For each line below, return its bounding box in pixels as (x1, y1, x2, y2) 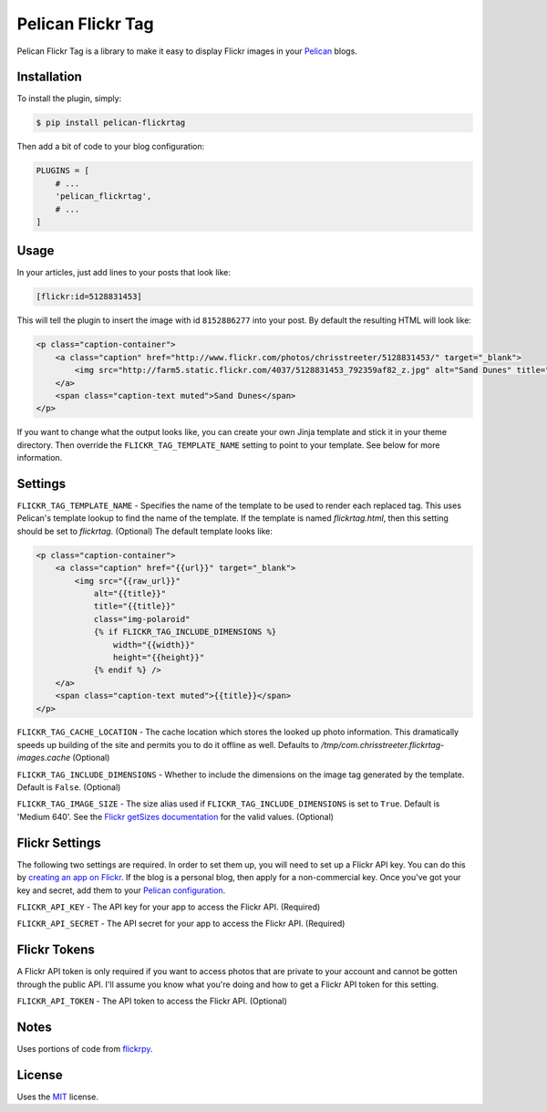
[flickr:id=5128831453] (36, 292, 143, 302)
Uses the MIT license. (16, 1091, 99, 1102)
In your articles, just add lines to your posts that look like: (16, 267, 232, 278)
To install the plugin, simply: (16, 93, 122, 104)
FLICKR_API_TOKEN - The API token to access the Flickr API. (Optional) (16, 995, 287, 1006)
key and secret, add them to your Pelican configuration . (16, 885, 226, 896)
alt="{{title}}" (93, 588, 167, 598)
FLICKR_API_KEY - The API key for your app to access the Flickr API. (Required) (16, 901, 321, 912)
